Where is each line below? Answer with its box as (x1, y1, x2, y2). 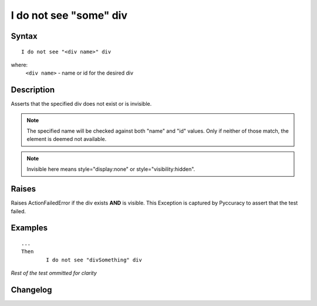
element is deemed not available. (26, 136, 107, 143)
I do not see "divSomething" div (46, 256, 142, 263)
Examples (11, 223, 48, 233)
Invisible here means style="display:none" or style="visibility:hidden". (26, 166, 195, 173)
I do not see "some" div (11, 9, 127, 22)
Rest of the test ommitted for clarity (11, 270, 97, 277)
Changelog (11, 285, 52, 295)
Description (11, 85, 55, 95)
